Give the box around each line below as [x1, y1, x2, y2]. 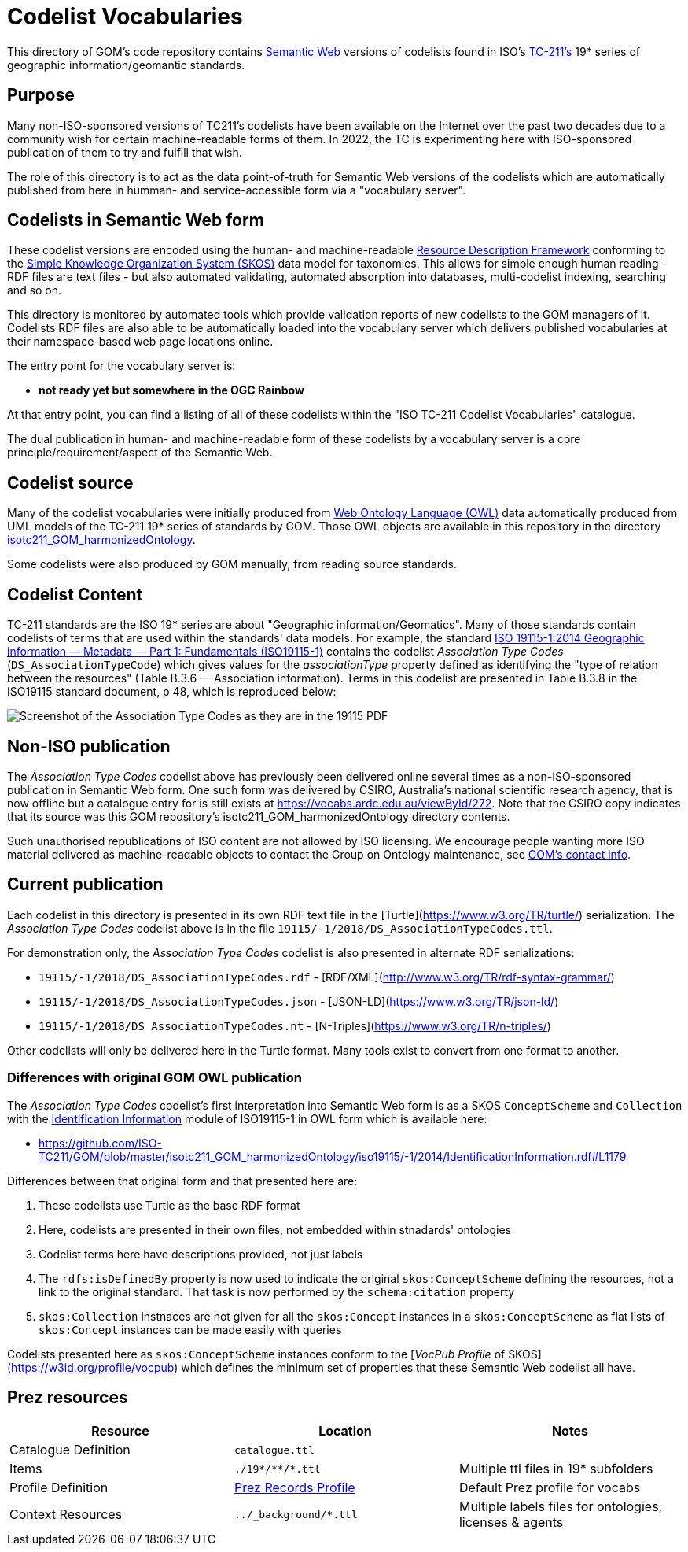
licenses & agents [458, 1514, 564, 1531]
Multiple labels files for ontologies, [458, 1498, 663, 1515]
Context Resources [9, 1506, 123, 1523]
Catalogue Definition [9, 1442, 131, 1458]
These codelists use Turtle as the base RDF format [39, 1198, 300, 1212]
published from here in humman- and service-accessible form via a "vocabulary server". [7, 183, 466, 197]
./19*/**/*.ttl [234, 1462, 321, 1475]
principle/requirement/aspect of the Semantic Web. [7, 445, 273, 460]
